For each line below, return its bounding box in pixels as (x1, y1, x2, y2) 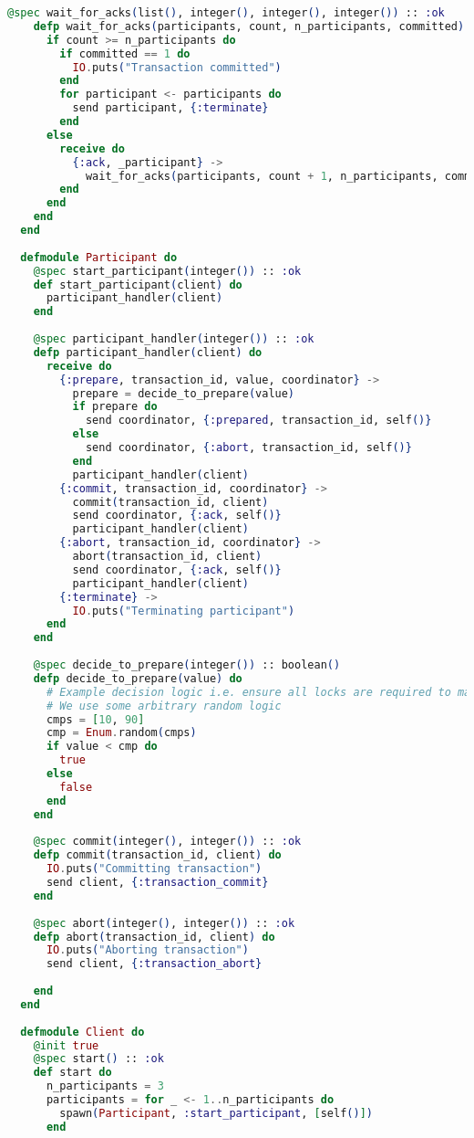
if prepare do (72, 400, 158, 414)
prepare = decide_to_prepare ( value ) (72, 386, 295, 400)
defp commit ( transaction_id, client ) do (33, 848, 282, 862)
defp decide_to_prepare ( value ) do (33, 671, 242, 685)
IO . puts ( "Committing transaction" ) (46, 862, 263, 876)
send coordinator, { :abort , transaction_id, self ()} (85, 441, 412, 454)
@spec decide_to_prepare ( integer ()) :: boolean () (33, 659, 341, 671)
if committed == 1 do (59, 47, 191, 60)
